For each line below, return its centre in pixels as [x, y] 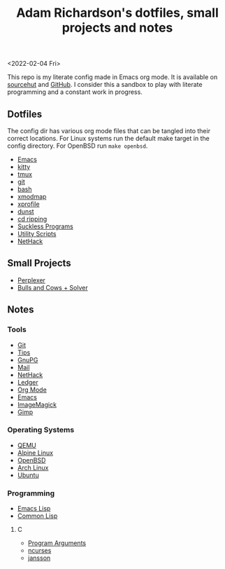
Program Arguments [57, 543]
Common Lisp [37, 516]
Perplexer [31, 280]
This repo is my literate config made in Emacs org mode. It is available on [112, 77]
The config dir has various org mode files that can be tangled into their [109, 131]
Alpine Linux [35, 453]
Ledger [28, 382]
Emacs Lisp [34, 509]
